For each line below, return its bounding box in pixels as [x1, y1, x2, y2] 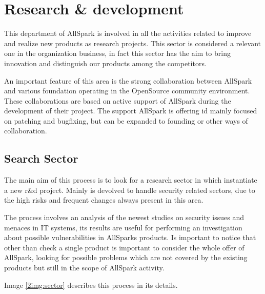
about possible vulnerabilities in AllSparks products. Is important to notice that [4, 232, 256, 243]
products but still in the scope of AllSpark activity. [4, 262, 165, 273]
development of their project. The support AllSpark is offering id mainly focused [4, 105, 257, 116]
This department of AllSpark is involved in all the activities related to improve [4, 28, 252, 38]
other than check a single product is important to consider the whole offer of [4, 242, 244, 252]
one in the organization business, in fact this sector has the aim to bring [4, 48, 231, 58]
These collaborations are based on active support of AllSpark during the [4, 95, 231, 106]
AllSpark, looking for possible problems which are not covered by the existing [4, 252, 248, 263]
